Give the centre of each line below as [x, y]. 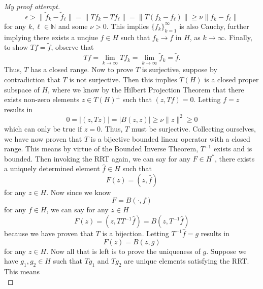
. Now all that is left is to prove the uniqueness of [123, 251]
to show [16, 47]
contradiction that [32, 79]
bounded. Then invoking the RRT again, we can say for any [97, 158]
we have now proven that [43, 138]
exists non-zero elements [42, 99]
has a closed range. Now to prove [82, 69]
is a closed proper [232, 79]
